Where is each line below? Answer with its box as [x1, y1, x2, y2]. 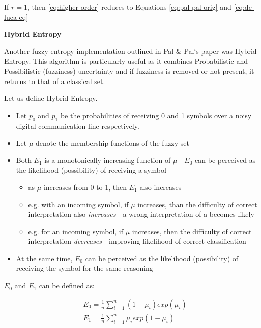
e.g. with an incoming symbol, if [28, 199, 129, 209]
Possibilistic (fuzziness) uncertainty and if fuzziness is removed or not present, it [4, 65, 254, 76]
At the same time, [16, 253, 73, 263]
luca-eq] [4, 11, 28, 22]
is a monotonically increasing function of [44, 154, 171, 165]
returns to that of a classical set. [4, 75, 105, 86]
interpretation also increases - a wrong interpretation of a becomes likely [28, 209, 254, 220]
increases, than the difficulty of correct [137, 199, 257, 209]
